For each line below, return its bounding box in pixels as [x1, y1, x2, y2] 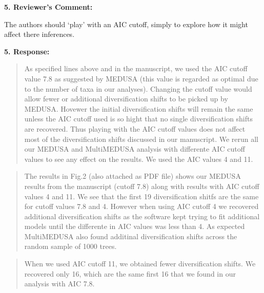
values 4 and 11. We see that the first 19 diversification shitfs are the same [24, 191, 259, 201]
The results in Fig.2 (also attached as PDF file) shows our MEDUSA [24, 171, 241, 181]
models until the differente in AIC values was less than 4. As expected [24, 221, 245, 232]
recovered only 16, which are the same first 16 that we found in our [24, 268, 236, 279]
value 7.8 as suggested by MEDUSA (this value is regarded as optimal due [24, 73, 258, 83]
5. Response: [4, 46, 50, 56]
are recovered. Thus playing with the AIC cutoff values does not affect [24, 123, 246, 134]
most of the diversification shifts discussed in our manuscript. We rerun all [24, 133, 259, 144]
